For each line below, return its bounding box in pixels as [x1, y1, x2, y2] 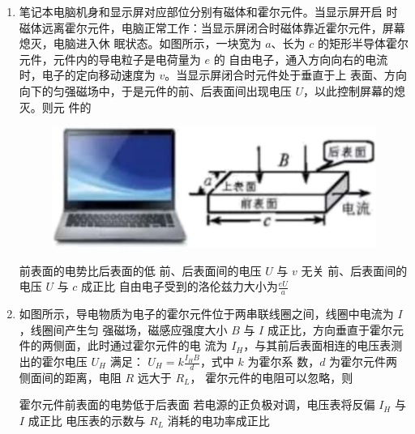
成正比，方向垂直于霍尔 [267, 321, 392, 338]
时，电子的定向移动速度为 [19, 66, 156, 83]
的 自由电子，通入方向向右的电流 [213, 50, 388, 67]
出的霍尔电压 [19, 353, 88, 370]
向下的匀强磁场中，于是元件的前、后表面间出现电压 [19, 82, 292, 99]
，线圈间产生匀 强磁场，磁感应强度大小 [19, 321, 228, 338]
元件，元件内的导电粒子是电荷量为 [19, 50, 201, 67]
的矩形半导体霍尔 [317, 35, 409, 52]
